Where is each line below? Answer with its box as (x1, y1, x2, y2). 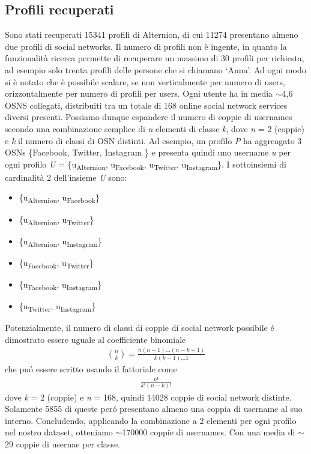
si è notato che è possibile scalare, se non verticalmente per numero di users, (5, 75, 285, 88)
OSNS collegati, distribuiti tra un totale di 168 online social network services (5, 98, 288, 111)
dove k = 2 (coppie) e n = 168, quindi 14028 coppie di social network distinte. (5, 390, 292, 403)
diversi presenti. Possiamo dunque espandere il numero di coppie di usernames (5, 110, 292, 123)
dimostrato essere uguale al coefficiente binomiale (5, 333, 186, 345)
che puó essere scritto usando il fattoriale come (5, 363, 177, 375)
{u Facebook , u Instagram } (19, 277, 102, 292)
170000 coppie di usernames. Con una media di (122, 426, 295, 438)
